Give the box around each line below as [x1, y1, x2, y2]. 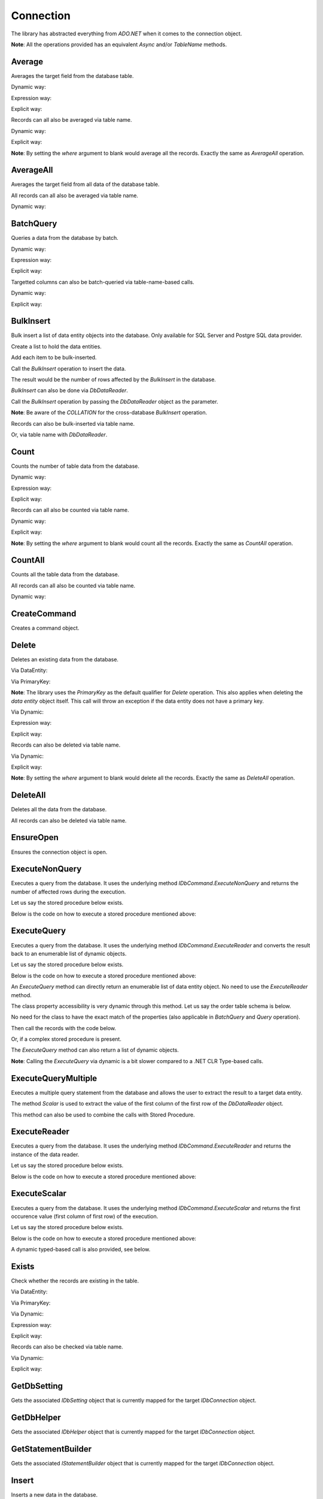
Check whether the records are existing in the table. [11, 1277, 139, 1284]
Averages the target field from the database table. [11, 72, 134, 79]
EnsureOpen [11, 832, 59, 842]
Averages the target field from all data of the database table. [11, 180, 160, 188]
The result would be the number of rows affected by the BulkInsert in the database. [11, 375, 217, 383]
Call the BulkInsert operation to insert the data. [11, 365, 126, 372]
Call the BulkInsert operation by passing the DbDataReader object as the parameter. [11, 398, 218, 405]
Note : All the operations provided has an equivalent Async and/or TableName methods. [11, 41, 227, 48]
